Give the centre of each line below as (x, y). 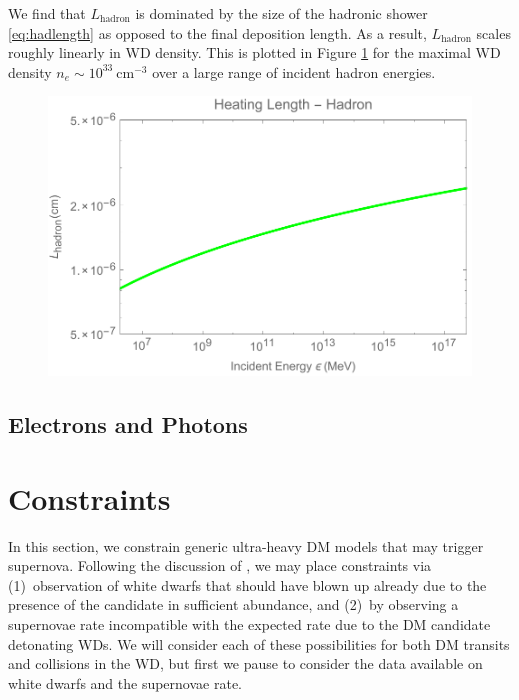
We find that (47, 13)
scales (493, 32)
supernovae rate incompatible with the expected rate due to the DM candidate (249, 624)
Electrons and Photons (128, 424)
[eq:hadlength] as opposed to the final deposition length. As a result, (217, 32)
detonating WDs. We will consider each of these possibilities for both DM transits (259, 643)
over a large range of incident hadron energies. (294, 71)
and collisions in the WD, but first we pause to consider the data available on (245, 663)
